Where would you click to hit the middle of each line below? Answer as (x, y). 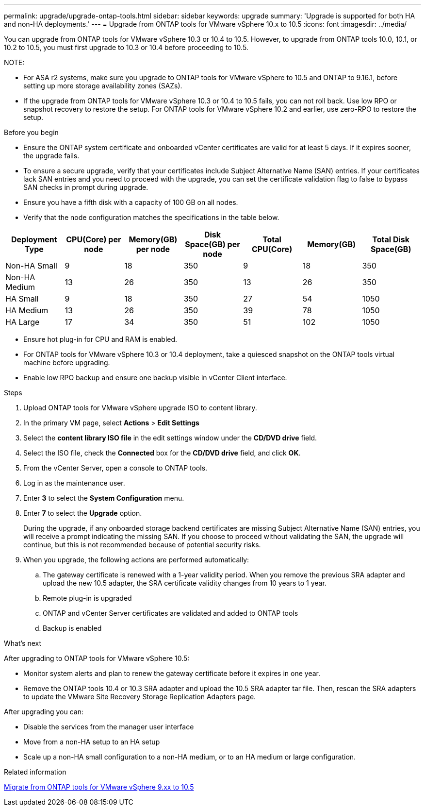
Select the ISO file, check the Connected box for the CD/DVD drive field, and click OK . (162, 453)
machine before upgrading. (67, 363)
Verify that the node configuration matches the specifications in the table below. (151, 217)
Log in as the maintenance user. (74, 483)
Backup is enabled (72, 628)
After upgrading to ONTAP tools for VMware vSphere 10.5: (97, 658)
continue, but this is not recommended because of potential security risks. (142, 545)
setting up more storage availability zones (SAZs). (103, 86)
